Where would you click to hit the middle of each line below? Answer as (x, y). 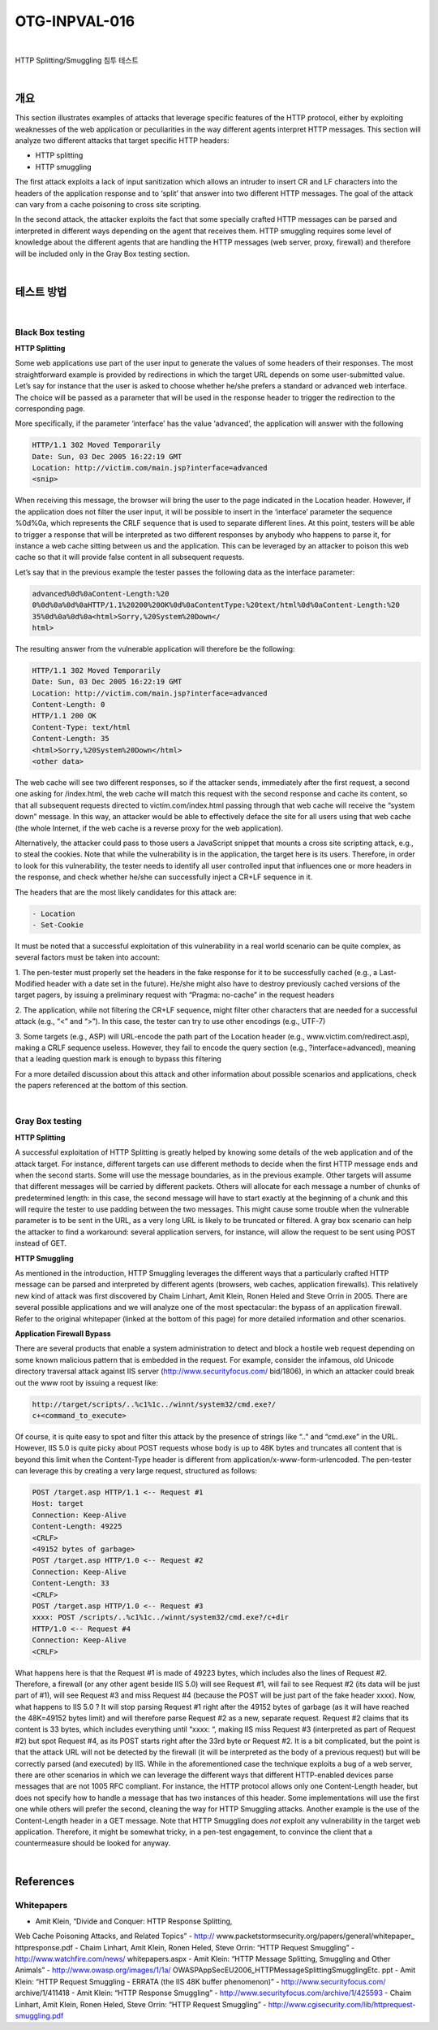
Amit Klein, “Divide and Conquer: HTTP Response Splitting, (134, 1921)
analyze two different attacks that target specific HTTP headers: (122, 141)
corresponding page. (50, 408)
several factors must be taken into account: (87, 957)
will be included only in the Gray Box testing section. (103, 254)
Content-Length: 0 (69, 705)
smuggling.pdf (39, 2016)
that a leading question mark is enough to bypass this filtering (118, 1059)
